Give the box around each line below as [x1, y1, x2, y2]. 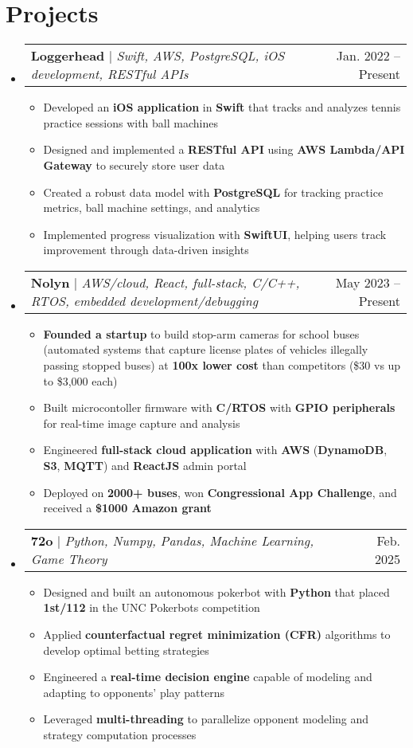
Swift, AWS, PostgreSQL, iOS [116, 46, 285, 65]
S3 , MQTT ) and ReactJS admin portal [43, 457, 247, 474]
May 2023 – [335, 272, 400, 292]
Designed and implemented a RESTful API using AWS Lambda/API [43, 141, 405, 158]
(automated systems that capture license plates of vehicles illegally [43, 341, 368, 358]
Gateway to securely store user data [43, 156, 225, 173]
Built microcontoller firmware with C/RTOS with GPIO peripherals [43, 399, 395, 416]
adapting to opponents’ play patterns [43, 683, 224, 700]
